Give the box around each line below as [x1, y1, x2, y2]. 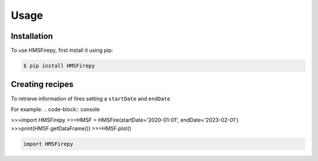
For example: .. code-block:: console [11, 106, 100, 113]
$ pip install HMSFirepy [23, 62, 95, 69]
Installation [11, 31, 53, 41]
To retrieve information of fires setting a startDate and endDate [11, 95, 171, 102]
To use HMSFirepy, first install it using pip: [11, 47, 113, 54]
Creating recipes [11, 79, 74, 89]
